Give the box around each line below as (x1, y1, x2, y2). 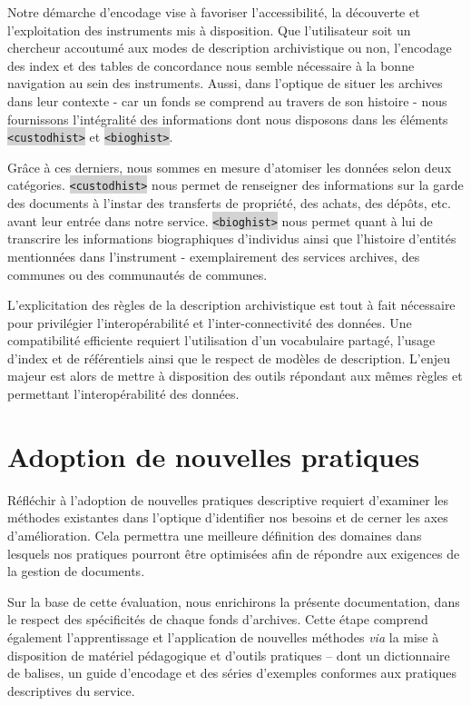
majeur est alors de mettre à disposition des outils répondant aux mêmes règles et (7, 366, 463, 385)
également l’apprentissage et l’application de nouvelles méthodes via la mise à (7, 627, 439, 646)
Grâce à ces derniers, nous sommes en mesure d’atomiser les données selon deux (7, 157, 452, 176)
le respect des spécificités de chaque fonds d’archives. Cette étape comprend (7, 610, 428, 629)
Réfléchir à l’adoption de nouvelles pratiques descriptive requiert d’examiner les (7, 490, 449, 509)
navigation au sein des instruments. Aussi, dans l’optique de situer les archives (7, 74, 443, 93)
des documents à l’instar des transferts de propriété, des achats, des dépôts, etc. (7, 194, 451, 213)
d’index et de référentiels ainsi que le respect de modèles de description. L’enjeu (7, 348, 450, 367)
